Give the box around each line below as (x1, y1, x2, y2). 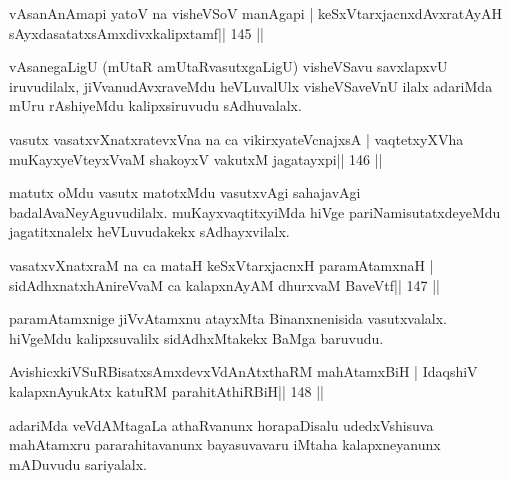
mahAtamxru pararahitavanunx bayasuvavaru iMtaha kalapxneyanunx (9, 434, 441, 455)
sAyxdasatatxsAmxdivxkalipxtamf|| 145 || (9, 22, 264, 43)
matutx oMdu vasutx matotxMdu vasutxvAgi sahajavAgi (9, 182, 361, 203)
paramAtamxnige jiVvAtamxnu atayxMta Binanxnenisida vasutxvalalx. (9, 308, 447, 329)
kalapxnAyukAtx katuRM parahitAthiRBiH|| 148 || (9, 380, 324, 401)
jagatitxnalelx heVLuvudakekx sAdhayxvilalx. (9, 221, 290, 242)
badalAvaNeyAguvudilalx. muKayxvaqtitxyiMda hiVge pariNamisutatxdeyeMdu (9, 201, 501, 222)
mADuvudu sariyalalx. (9, 453, 148, 474)
